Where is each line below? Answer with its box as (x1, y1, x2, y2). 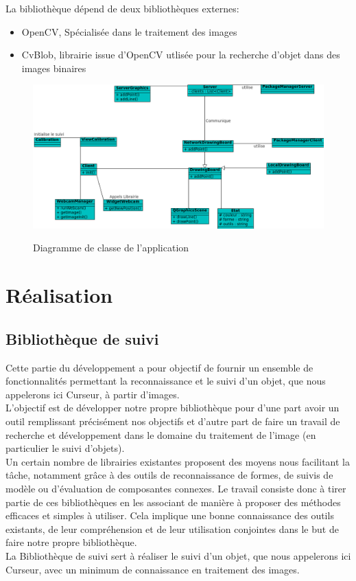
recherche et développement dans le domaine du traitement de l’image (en (5, 427, 316, 442)
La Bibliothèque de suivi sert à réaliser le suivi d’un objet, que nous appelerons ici (5, 548, 351, 562)
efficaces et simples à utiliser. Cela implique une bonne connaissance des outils (5, 508, 334, 523)
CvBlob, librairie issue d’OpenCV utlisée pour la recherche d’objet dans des (21, 47, 340, 62)
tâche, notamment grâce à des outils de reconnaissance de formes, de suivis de (5, 468, 333, 482)
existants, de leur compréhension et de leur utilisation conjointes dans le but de (5, 521, 339, 536)
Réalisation (5, 281, 113, 309)
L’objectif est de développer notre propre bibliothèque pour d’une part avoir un (5, 400, 340, 415)
